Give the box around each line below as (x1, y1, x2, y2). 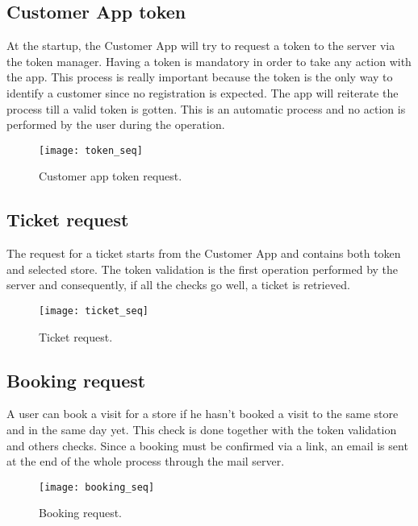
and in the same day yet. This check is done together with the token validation (6, 421, 397, 438)
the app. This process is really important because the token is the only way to (6, 68, 393, 85)
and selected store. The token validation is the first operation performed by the (6, 260, 399, 277)
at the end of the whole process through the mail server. (6, 453, 285, 470)
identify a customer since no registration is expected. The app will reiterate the (6, 84, 399, 101)
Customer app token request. (39, 168, 182, 184)
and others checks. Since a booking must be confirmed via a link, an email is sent (6, 437, 408, 454)
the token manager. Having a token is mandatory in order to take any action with (6, 52, 412, 69)
